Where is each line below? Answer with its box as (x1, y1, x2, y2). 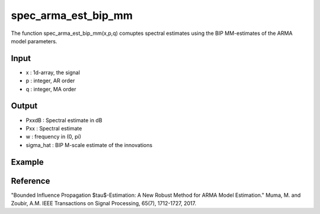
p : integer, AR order (25, 77, 75, 84)
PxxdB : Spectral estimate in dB (25, 116, 103, 124)
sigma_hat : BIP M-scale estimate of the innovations (25, 141, 153, 148)
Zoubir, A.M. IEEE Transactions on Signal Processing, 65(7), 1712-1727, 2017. (11, 200, 197, 207)
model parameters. (11, 37, 57, 44)
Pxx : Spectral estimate (25, 124, 82, 132)
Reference (11, 175, 50, 186)
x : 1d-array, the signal (25, 69, 80, 76)
